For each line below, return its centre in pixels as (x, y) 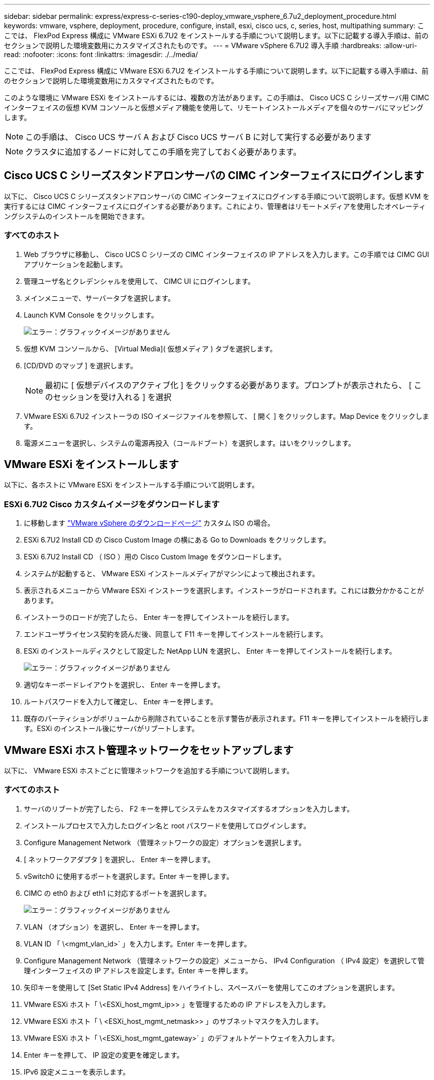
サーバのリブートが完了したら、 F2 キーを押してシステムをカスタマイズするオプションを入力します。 (189, 809)
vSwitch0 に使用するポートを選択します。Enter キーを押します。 (129, 876)
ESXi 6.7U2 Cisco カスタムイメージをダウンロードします (112, 504)
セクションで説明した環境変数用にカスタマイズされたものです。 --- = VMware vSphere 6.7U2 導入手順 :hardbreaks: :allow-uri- (211, 45)
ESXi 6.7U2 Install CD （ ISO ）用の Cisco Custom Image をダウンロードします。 (155, 557)
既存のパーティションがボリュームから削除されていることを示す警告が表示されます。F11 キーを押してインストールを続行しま (226, 719)
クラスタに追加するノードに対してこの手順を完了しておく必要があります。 (163, 152)
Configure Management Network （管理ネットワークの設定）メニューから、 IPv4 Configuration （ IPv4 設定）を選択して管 (224, 960)
